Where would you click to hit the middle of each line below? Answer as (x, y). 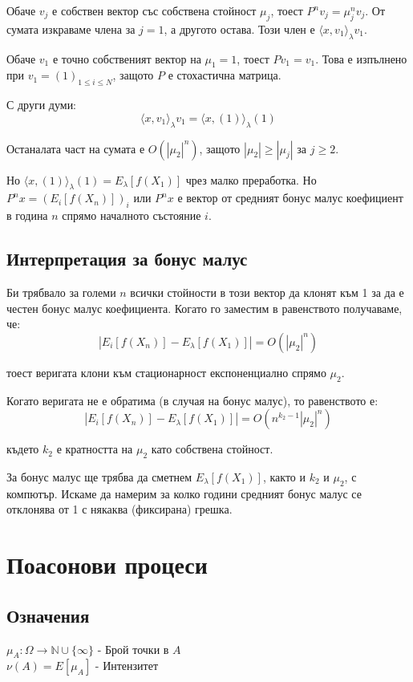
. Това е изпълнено (361, 58)
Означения (48, 615)
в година (27, 215)
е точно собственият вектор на (127, 58)
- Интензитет (127, 666)
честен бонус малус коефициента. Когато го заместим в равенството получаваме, (204, 308)
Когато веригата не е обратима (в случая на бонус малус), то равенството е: (192, 400)
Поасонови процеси (107, 564)
